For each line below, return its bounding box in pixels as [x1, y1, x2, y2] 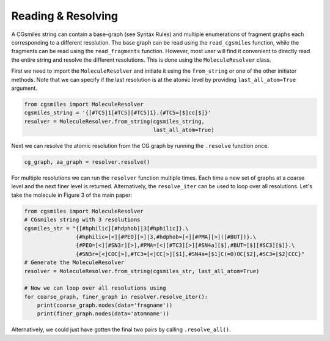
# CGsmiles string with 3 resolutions [24, 216, 141, 223]
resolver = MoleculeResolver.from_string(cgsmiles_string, [24, 118, 205, 125]
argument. [11, 84, 38, 92]
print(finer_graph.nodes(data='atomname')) [37, 310, 169, 317]
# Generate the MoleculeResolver [24, 259, 125, 266]
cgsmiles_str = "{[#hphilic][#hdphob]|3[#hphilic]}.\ [24, 225, 189, 232]
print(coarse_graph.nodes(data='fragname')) [37, 302, 173, 309]
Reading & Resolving [11, 9, 119, 23]
